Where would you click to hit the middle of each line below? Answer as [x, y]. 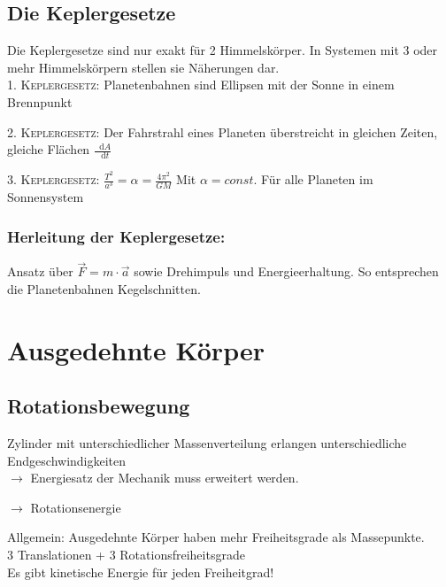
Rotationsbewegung [99, 406]
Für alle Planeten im [317, 179]
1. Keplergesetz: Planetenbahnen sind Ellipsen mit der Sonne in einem [201, 85]
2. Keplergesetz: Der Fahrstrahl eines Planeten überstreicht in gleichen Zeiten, [223, 131]
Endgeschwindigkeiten [67, 460]
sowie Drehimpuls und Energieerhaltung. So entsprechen [286, 271]
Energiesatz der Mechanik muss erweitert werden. [165, 478]
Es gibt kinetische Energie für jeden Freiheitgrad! [141, 572]
